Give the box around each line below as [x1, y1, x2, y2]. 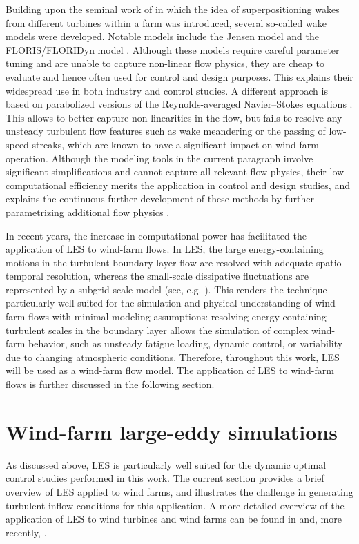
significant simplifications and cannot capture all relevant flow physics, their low [6, 164, 345, 179]
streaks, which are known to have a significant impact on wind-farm [32, 137, 319, 151]
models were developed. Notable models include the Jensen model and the [6, 29, 319, 43]
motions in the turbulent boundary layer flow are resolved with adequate [6, 255, 313, 269]
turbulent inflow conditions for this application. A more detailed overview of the [6, 498, 345, 512]
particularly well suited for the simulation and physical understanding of [6, 295, 312, 310]
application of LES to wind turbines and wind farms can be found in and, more [6, 512, 342, 526]
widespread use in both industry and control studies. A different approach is [6, 83, 328, 97]
